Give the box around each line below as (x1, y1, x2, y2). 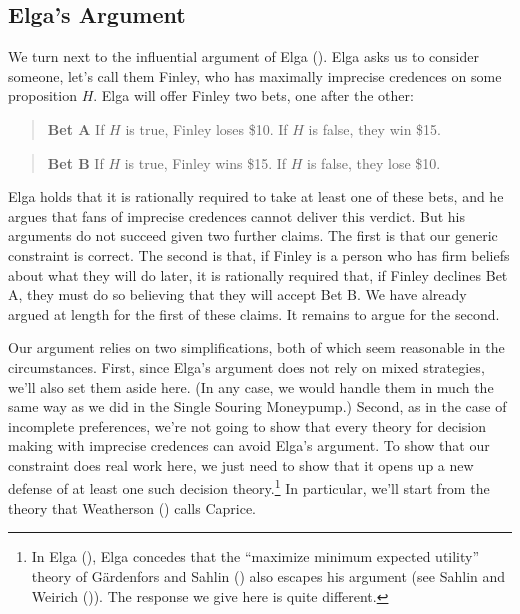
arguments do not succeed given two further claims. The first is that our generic (8, 225, 498, 246)
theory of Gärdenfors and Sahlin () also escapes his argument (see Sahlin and (31, 565, 506, 586)
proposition (8, 85, 77, 106)
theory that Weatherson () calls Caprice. (8, 497, 256, 518)
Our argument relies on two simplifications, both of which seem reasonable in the (8, 337, 505, 358)
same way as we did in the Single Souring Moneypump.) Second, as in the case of (8, 396, 507, 417)
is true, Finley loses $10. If (125, 118, 288, 139)
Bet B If (47, 152, 104, 173)
